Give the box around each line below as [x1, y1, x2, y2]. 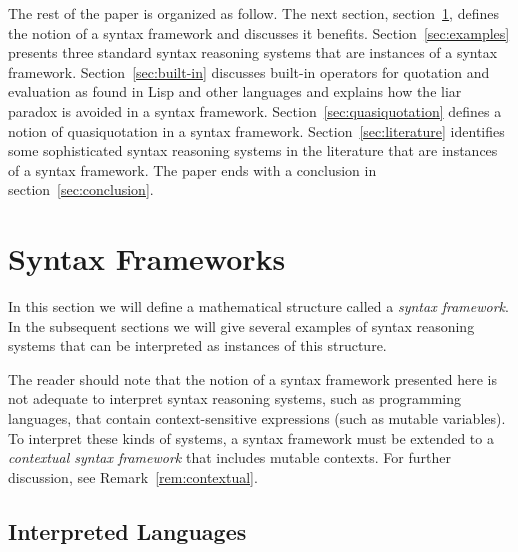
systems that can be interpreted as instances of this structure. [8, 335, 387, 356]
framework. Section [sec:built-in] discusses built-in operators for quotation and [8, 61, 490, 82]
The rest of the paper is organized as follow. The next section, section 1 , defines [8, 3, 499, 23]
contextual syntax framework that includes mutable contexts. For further [8, 447, 451, 468]
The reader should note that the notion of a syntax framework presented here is [8, 368, 497, 389]
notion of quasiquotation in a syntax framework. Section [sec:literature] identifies [8, 120, 505, 141]
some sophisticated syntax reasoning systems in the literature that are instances [8, 140, 498, 161]
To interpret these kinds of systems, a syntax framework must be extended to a [8, 427, 494, 448]
